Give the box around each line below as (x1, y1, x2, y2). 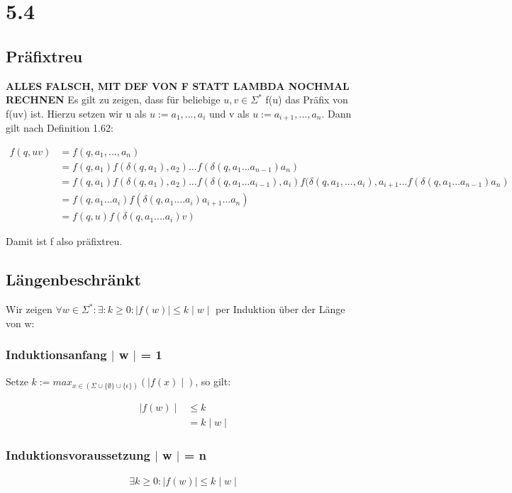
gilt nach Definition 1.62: (6, 120, 113, 135)
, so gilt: (195, 373, 231, 388)
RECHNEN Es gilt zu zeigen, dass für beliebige (6, 92, 221, 107)
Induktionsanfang (6, 346, 107, 363)
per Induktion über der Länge (216, 302, 345, 317)
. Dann (321, 106, 352, 120)
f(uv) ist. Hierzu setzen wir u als (6, 106, 147, 120)
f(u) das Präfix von (265, 92, 348, 107)
